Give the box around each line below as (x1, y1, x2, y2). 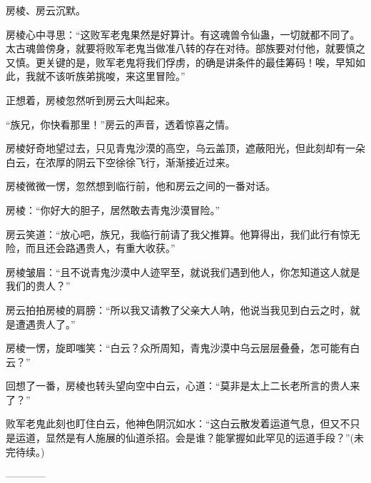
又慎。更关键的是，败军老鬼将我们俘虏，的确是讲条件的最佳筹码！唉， (6, 54, 335, 69)
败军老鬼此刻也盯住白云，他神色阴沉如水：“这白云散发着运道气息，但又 (6, 416, 340, 431)
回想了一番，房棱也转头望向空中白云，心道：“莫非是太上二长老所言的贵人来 (6, 378, 360, 393)
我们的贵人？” (6, 278, 71, 293)
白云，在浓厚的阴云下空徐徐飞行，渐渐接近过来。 (6, 154, 235, 169)
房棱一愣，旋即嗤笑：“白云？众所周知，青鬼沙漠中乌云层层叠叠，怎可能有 (6, 340, 350, 355)
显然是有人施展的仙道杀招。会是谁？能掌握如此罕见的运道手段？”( (45, 430, 355, 445)
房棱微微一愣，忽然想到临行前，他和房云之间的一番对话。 (6, 178, 275, 193)
